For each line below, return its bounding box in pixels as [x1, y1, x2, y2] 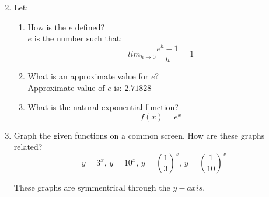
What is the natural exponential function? [27, 101, 179, 113]
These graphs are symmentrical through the [13, 181, 170, 194]
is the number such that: [34, 32, 123, 44]
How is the [27, 20, 66, 33]
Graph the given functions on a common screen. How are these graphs [13, 129, 265, 141]
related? [13, 140, 43, 153]
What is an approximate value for [27, 69, 149, 82]
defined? [75, 20, 105, 33]
